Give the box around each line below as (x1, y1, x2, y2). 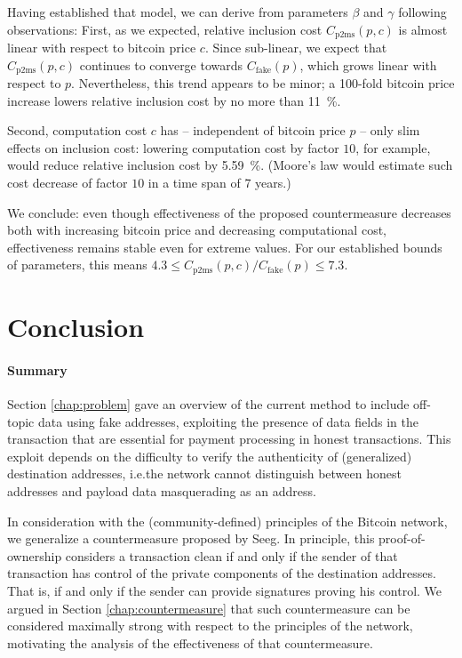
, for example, (355, 138, 431, 156)
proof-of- (378, 529, 426, 548)
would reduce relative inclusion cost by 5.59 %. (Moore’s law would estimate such (7, 156, 453, 174)
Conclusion (7, 309, 145, 345)
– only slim (360, 121, 420, 140)
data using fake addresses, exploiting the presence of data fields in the (37, 412, 418, 430)
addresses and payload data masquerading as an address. (7, 482, 316, 501)
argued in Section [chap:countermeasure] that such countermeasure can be (7, 598, 410, 617)
